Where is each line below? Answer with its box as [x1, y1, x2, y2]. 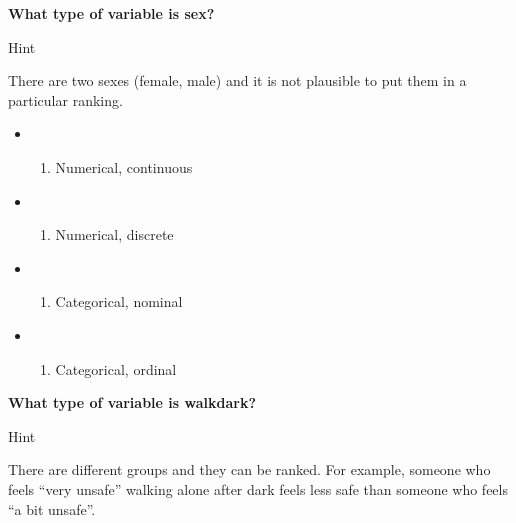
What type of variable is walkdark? [8, 392, 256, 413]
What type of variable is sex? [8, 3, 215, 23]
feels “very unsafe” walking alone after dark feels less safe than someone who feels [8, 478, 508, 499]
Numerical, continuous [55, 156, 193, 177]
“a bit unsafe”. [8, 498, 96, 519]
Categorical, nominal [55, 291, 183, 312]
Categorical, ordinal [55, 358, 177, 379]
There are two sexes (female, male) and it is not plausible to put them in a [8, 70, 467, 91]
